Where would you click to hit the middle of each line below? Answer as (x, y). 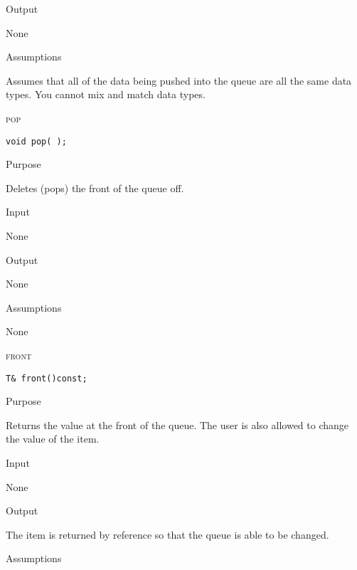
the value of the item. (53, 439)
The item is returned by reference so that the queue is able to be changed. (167, 534)
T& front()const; (47, 378)
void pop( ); (36, 141)
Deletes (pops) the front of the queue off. (95, 188)
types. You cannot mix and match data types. (106, 94)
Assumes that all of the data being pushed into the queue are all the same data (179, 80)
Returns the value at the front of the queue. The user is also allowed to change (177, 424)
